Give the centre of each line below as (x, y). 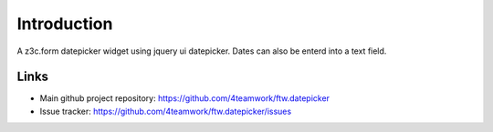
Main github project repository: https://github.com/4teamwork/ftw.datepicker (185, 98)
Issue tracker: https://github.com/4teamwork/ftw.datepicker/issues (166, 111)
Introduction (65, 24)
